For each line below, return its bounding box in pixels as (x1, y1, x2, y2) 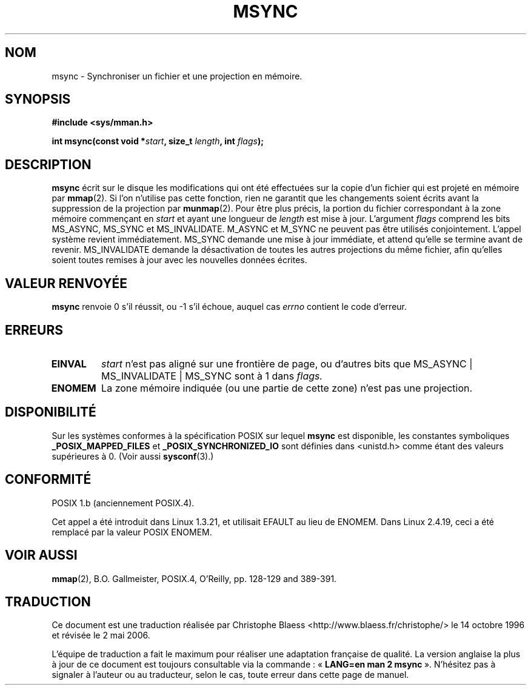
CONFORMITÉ (5, 472, 92, 487)
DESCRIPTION (5, 156, 92, 172)
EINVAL (51, 357, 87, 370)
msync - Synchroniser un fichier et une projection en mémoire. (52, 70, 302, 81)
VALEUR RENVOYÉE (5, 275, 127, 291)
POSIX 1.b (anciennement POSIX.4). (52, 497, 195, 508)
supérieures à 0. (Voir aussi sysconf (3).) (52, 451, 214, 461)
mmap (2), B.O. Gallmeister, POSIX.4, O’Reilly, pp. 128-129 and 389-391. (52, 573, 337, 584)
